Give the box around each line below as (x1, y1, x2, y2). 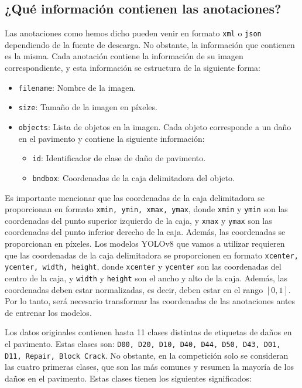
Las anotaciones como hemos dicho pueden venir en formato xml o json (5, 27, 262, 39)
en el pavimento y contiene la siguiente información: (18, 132, 205, 144)
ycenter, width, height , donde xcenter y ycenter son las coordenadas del (5, 260, 282, 273)
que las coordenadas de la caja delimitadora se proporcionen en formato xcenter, (5, 249, 298, 261)
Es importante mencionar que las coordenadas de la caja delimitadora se (5, 191, 265, 203)
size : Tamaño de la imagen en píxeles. (18, 101, 157, 113)
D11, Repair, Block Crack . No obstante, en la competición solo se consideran (5, 349, 289, 361)
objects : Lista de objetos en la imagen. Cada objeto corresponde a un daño (18, 120, 291, 132)
